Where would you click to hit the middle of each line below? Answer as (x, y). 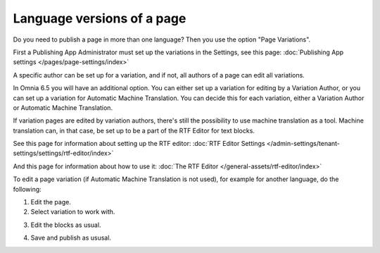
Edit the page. (51, 202)
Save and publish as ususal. (71, 238)
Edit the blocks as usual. (66, 225)
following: (27, 189)
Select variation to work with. (73, 212)
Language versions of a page (100, 18)
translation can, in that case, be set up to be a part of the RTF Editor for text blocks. (134, 130)
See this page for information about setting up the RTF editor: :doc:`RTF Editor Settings (139, 144)
